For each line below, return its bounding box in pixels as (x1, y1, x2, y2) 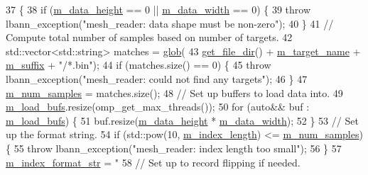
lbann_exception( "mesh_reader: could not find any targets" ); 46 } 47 (6, 71, 308, 86)
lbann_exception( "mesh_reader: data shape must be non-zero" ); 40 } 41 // (6, 16, 334, 30)
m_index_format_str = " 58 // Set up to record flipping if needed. (6, 154, 301, 169)
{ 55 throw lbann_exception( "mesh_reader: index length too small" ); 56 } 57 (6, 140, 342, 155)
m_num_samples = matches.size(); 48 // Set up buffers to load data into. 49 (6, 85, 343, 100)
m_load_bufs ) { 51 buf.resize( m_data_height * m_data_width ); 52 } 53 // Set (6, 113, 359, 128)
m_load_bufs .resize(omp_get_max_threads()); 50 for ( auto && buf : (6, 99, 310, 114)
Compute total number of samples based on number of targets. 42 (6, 30, 293, 45)
